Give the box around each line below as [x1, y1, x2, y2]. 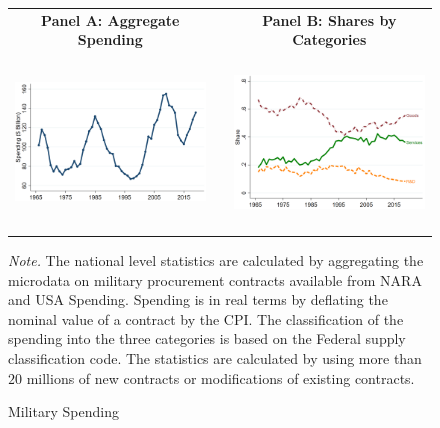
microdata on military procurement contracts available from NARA [8, 269, 422, 290]
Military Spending [8, 401, 119, 422]
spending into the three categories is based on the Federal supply [8, 328, 406, 349]
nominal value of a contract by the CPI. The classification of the [8, 308, 404, 329]
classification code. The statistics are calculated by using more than [8, 348, 422, 369]
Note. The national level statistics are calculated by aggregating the [8, 250, 424, 271]
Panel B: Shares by [262, 9, 397, 30]
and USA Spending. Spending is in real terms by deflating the [8, 289, 388, 310]
